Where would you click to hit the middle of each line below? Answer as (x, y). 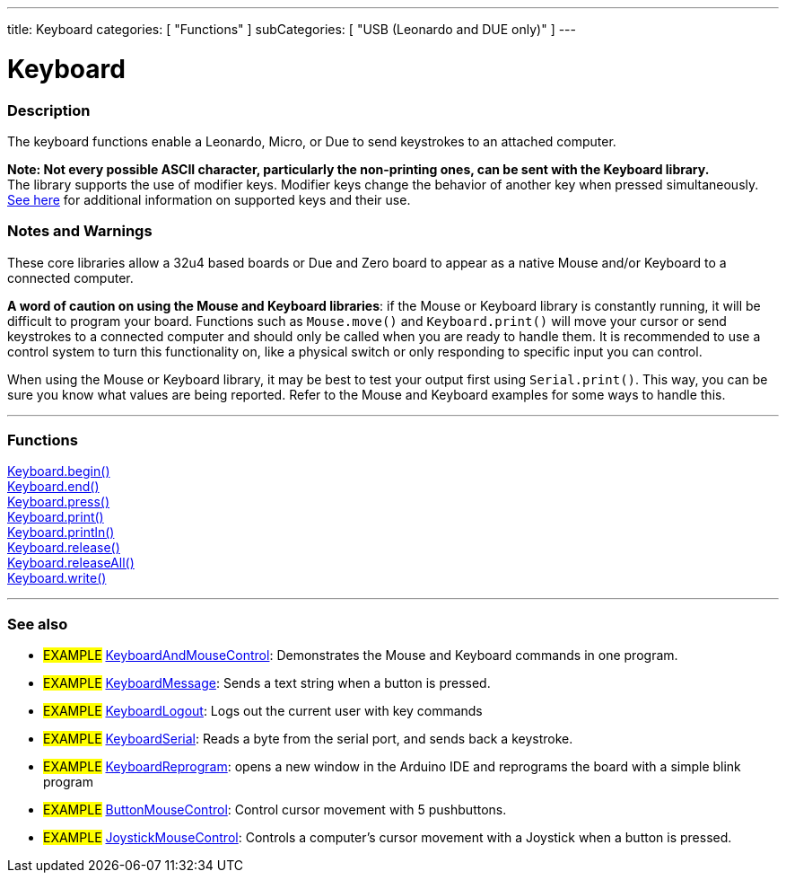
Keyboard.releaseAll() (71, 563)
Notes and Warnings (80, 231)
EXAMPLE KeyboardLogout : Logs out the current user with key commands (263, 711)
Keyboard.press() (59, 502)
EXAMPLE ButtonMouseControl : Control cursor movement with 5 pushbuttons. (275, 810)
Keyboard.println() (61, 532)
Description (49, 110)
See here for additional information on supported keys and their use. (209, 199)
